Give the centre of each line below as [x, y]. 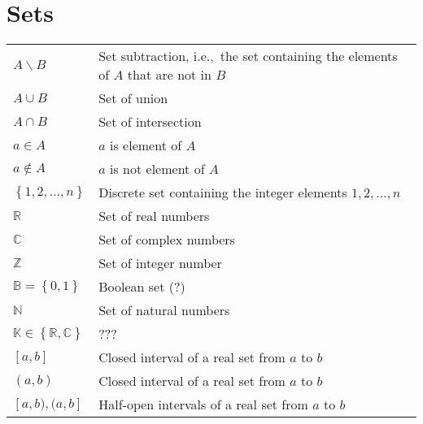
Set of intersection [150, 122]
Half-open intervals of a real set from [203, 405]
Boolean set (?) [142, 287]
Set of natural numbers [164, 310]
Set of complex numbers [167, 240]
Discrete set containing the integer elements [223, 193]
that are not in [169, 75]
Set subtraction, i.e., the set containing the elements [248, 56]
